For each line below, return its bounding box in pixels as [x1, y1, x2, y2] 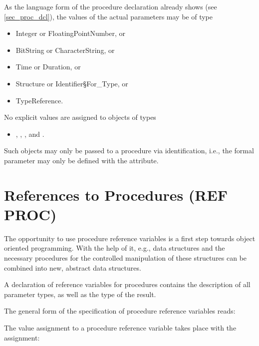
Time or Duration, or [15, 61, 81, 72]
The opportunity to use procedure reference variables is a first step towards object [4, 233, 256, 243]
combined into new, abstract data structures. [4, 262, 141, 273]
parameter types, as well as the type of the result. [4, 289, 156, 299]
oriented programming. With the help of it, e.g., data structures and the [4, 243, 225, 253]
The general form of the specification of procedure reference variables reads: [4, 306, 236, 316]
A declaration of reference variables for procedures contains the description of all [4, 279, 251, 290]
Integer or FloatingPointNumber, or [15, 28, 125, 38]
